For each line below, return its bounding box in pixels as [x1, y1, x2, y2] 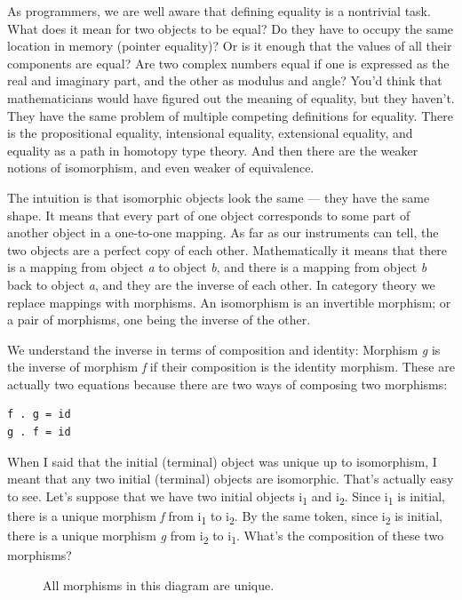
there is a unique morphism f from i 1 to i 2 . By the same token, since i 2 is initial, [7, 506, 442, 527]
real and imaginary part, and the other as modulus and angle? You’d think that [7, 71, 442, 90]
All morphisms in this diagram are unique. [43, 575, 275, 594]
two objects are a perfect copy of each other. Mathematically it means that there [7, 240, 447, 259]
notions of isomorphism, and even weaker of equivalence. [7, 158, 315, 177]
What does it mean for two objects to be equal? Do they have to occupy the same [7, 19, 454, 37]
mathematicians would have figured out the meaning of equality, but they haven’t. [7, 88, 455, 107]
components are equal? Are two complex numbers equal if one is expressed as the [7, 53, 450, 72]
